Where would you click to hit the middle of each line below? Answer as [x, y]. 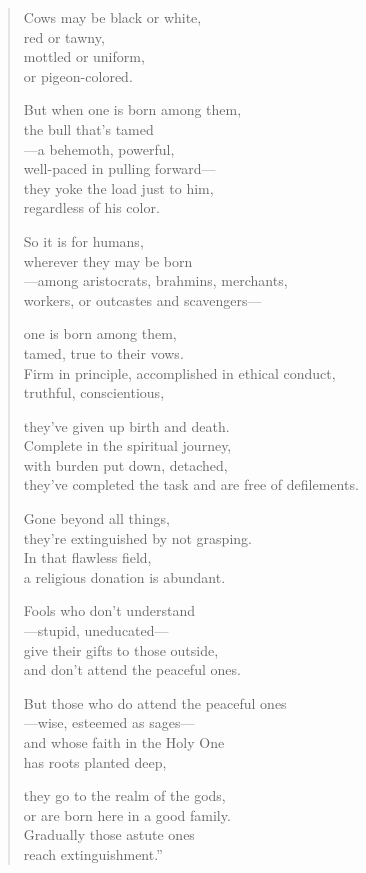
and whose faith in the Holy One [124, 742]
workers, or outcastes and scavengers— [142, 299]
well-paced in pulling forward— [119, 168]
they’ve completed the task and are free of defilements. [191, 484]
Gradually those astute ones [109, 834]
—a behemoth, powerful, [99, 148]
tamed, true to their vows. [103, 352]
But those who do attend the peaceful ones [155, 702]
